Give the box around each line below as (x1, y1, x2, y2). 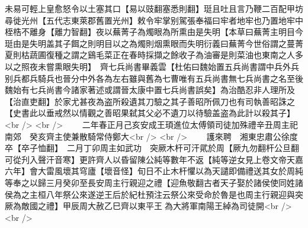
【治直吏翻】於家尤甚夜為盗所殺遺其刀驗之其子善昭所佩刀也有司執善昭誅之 (5, 95, 295, 107)
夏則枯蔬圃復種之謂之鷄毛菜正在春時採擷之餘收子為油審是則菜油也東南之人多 (5, 49, 303, 61)
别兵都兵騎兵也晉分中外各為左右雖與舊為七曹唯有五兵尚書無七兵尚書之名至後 (5, 72, 303, 84)
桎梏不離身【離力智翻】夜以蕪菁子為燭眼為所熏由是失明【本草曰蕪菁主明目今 (5, 25, 303, 38)
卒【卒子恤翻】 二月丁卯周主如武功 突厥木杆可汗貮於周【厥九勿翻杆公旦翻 (5, 142, 299, 154)
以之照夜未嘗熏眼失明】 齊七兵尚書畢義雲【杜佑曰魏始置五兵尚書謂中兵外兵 (5, 60, 299, 72)
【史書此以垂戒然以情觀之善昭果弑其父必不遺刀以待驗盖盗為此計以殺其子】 (5, 107, 295, 119)
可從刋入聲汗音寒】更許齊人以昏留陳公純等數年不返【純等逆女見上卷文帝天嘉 (5, 153, 303, 165)
